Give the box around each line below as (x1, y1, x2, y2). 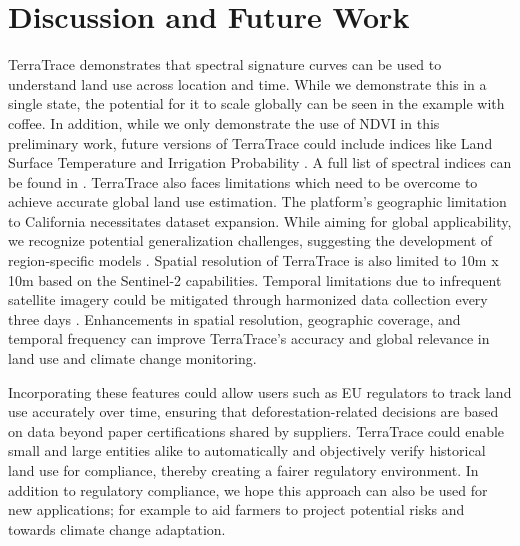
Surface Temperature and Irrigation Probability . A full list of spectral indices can (8, 152, 512, 173)
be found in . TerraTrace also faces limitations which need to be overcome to (8, 171, 478, 192)
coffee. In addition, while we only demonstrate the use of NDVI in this (8, 112, 440, 133)
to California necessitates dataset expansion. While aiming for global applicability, (8, 210, 512, 231)
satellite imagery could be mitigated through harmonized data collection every (8, 289, 488, 310)
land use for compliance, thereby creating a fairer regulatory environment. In (8, 460, 479, 480)
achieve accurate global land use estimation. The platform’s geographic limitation (8, 191, 507, 212)
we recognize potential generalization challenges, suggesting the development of (8, 230, 493, 251)
